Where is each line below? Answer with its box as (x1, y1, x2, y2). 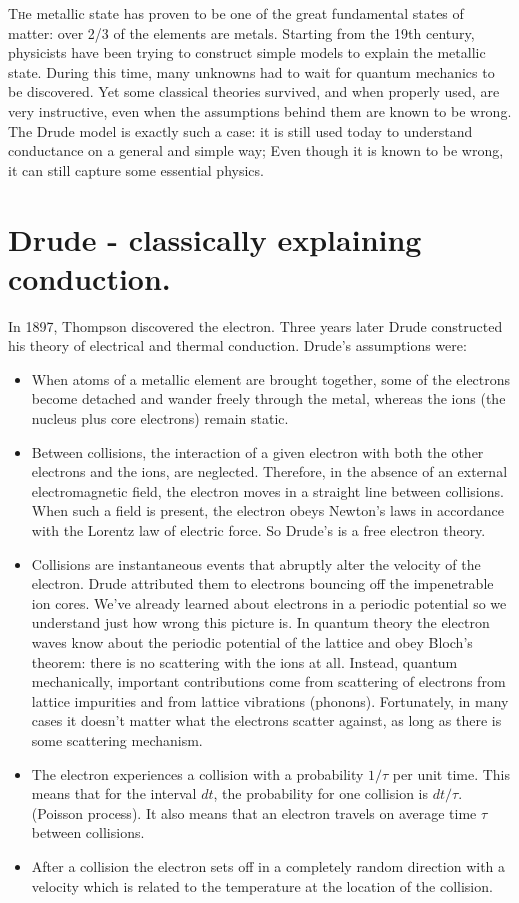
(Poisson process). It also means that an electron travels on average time (31, 802, 477, 823)
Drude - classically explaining (8, 218, 422, 259)
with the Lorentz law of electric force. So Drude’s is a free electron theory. (31, 520, 486, 540)
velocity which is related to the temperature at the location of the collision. (31, 875, 493, 896)
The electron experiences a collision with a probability (31, 763, 364, 784)
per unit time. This (392, 763, 511, 784)
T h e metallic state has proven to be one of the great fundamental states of (8, 3, 464, 23)
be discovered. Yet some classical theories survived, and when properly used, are (8, 81, 500, 102)
